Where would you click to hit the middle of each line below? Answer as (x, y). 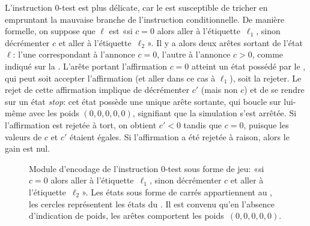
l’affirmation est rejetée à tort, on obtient (81, 124)
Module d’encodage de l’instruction (94, 168)
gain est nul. (28, 148)
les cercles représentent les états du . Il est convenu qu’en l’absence (152, 204)
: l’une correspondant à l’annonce (74, 54)
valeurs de (23, 136)
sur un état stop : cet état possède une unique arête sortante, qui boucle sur (143, 101)
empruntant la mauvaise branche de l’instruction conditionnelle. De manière (145, 19)
